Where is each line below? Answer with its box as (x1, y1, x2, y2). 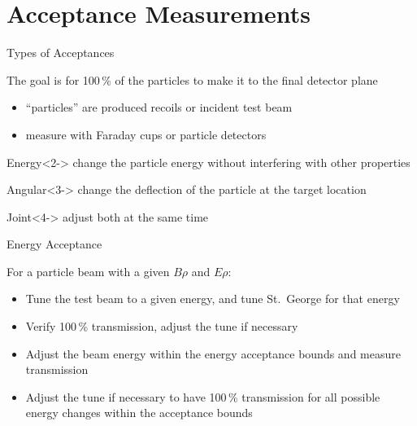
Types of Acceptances (7, 44, 115, 61)
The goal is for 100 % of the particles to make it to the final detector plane (7, 71, 378, 88)
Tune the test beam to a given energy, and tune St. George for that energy (25, 290, 400, 307)
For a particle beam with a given (7, 262, 170, 279)
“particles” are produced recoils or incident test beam (25, 99, 293, 116)
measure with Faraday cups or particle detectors (25, 125, 267, 143)
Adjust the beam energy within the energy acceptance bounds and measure (25, 345, 401, 362)
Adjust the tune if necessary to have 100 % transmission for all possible (25, 388, 380, 405)
